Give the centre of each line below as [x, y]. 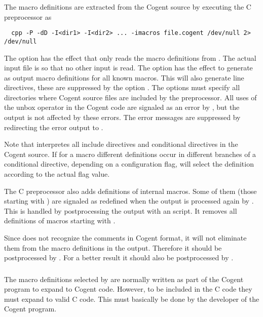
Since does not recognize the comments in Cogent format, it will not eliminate [125, 237]
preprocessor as [28, 16]
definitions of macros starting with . [60, 221]
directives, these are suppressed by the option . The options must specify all [122, 87]
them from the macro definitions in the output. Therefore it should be [113, 247]
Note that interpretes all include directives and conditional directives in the [121, 144]
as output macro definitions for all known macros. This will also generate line [124, 77]
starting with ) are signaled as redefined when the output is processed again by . [129, 201]
